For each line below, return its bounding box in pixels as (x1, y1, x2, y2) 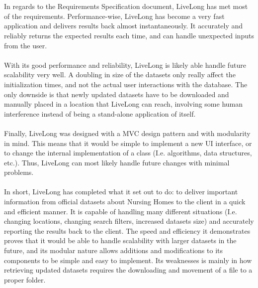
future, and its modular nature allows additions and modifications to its (4, 245, 223, 256)
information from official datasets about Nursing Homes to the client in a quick (4, 196, 246, 207)
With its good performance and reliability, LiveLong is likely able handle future (4, 59, 246, 70)
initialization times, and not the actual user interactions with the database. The (4, 79, 248, 89)
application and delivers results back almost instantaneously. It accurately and (4, 20, 243, 31)
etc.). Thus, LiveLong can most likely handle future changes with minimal (4, 157, 230, 167)
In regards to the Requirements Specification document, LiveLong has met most (4, 1, 248, 11)
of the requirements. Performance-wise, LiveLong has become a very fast (4, 10, 225, 21)
